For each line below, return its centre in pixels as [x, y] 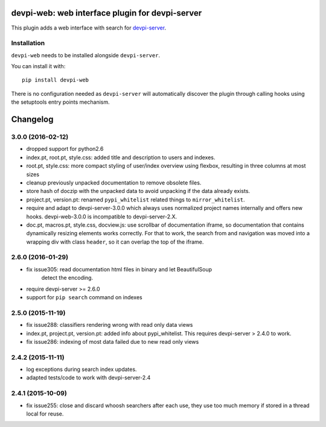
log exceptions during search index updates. [81, 369]
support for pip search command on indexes [84, 297]
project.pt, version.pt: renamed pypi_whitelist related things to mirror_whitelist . [136, 200]
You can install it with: [38, 66]
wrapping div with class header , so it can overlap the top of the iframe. [115, 242]
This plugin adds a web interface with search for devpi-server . [88, 28]
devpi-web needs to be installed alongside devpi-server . [85, 55]
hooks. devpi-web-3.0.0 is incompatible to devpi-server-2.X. [102, 217]
